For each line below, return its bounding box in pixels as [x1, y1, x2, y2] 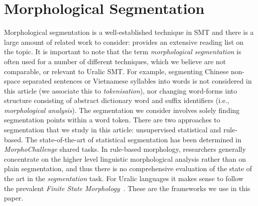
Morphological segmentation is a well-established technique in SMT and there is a [4, 27, 254, 37]
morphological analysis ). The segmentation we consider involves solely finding [4, 104, 240, 115]
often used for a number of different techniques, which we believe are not [4, 56, 226, 66]
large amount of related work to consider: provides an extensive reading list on [4, 36, 244, 47]
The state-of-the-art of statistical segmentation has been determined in [25, 134, 242, 144]
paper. [4, 193, 23, 203]
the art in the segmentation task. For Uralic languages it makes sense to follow [4, 173, 244, 184]
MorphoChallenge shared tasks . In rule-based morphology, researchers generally [4, 144, 246, 154]
